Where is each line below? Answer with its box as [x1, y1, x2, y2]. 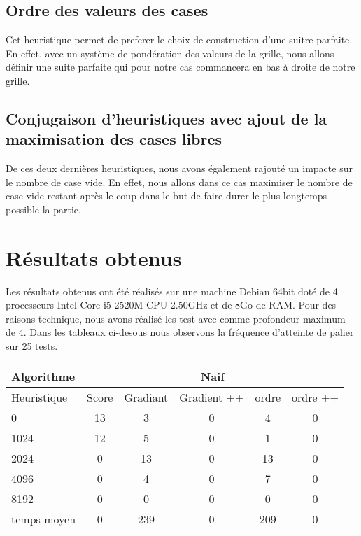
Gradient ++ [179, 388, 244, 405]
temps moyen [11, 510, 76, 527]
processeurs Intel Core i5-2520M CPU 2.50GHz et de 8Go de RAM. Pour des [6, 297, 337, 312]
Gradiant [124, 388, 169, 405]
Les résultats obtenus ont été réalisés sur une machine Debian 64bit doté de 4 [6, 283, 338, 298]
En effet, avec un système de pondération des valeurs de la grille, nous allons [6, 45, 334, 60]
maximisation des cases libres [6, 128, 222, 150]
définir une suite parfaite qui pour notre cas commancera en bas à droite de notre [6, 59, 355, 74]
